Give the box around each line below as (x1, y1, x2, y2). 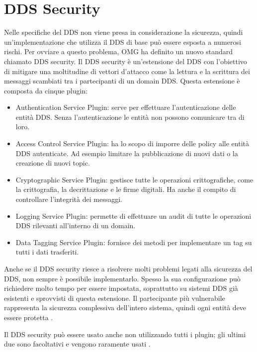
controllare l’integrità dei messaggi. (15, 194, 122, 204)
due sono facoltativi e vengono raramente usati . (4, 339, 151, 349)
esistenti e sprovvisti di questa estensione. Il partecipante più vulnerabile (4, 292, 225, 303)
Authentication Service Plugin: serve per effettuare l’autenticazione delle (15, 102, 236, 112)
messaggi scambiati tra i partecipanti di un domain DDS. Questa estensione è (4, 76, 240, 86)
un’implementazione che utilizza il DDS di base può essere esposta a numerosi (4, 36, 241, 47)
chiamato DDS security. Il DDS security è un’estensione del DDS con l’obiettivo (4, 56, 247, 66)
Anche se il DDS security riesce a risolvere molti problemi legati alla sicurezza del (4, 264, 253, 273)
